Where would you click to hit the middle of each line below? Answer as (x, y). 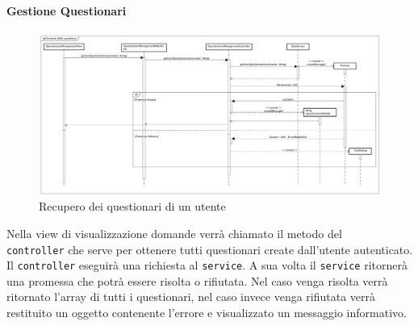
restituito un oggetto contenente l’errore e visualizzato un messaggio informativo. (207, 313)
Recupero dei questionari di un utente (132, 206)
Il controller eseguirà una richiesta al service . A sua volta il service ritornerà (207, 265)
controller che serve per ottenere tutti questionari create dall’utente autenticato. (210, 249)
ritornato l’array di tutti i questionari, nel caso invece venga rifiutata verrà (191, 297)
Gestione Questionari (67, 10)
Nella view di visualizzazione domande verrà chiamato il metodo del (174, 233)
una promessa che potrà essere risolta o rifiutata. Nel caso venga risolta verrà (197, 280)
